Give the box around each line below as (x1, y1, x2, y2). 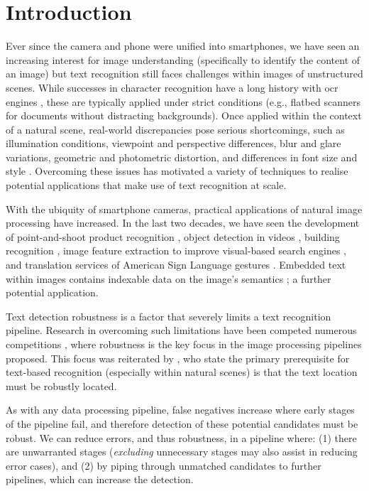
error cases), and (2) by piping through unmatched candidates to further (6, 458, 321, 473)
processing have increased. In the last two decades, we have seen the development (6, 215, 360, 230)
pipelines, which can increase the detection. (6, 472, 194, 487)
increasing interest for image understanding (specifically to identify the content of (6, 52, 360, 67)
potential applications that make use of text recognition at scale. (6, 178, 287, 193)
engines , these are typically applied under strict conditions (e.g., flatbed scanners (6, 94, 360, 109)
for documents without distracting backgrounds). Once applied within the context (6, 108, 362, 123)
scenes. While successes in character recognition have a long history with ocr (6, 80, 338, 95)
